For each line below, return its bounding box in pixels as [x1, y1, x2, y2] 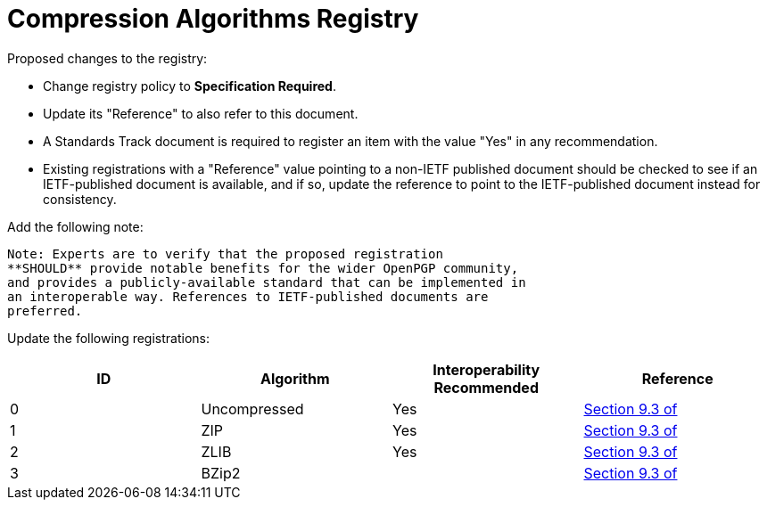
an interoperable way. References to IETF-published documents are [7, 289, 489, 304]
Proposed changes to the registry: [7, 50, 208, 66]
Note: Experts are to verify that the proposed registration [7, 246, 443, 261]
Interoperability [433, 360, 540, 379]
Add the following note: [7, 218, 144, 234]
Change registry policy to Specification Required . [43, 78, 336, 94]
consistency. [43, 191, 117, 207]
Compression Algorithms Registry [7, 4, 419, 34]
